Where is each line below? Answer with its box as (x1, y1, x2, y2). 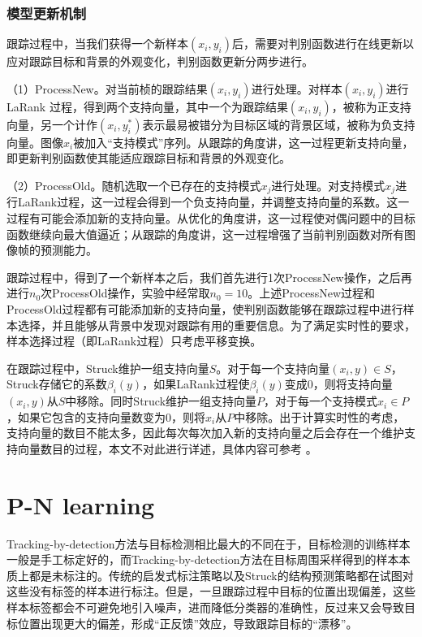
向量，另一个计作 (6, 115, 97, 132)
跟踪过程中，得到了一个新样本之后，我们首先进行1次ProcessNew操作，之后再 (6, 268, 412, 285)
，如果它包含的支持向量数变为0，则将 (6, 408, 205, 425)
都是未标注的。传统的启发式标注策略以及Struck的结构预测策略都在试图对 (28, 566, 414, 583)
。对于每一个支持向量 (216, 359, 330, 376)
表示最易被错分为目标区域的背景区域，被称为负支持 (142, 115, 416, 132)
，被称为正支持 (331, 97, 411, 115)
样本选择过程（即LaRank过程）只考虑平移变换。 (6, 332, 262, 349)
